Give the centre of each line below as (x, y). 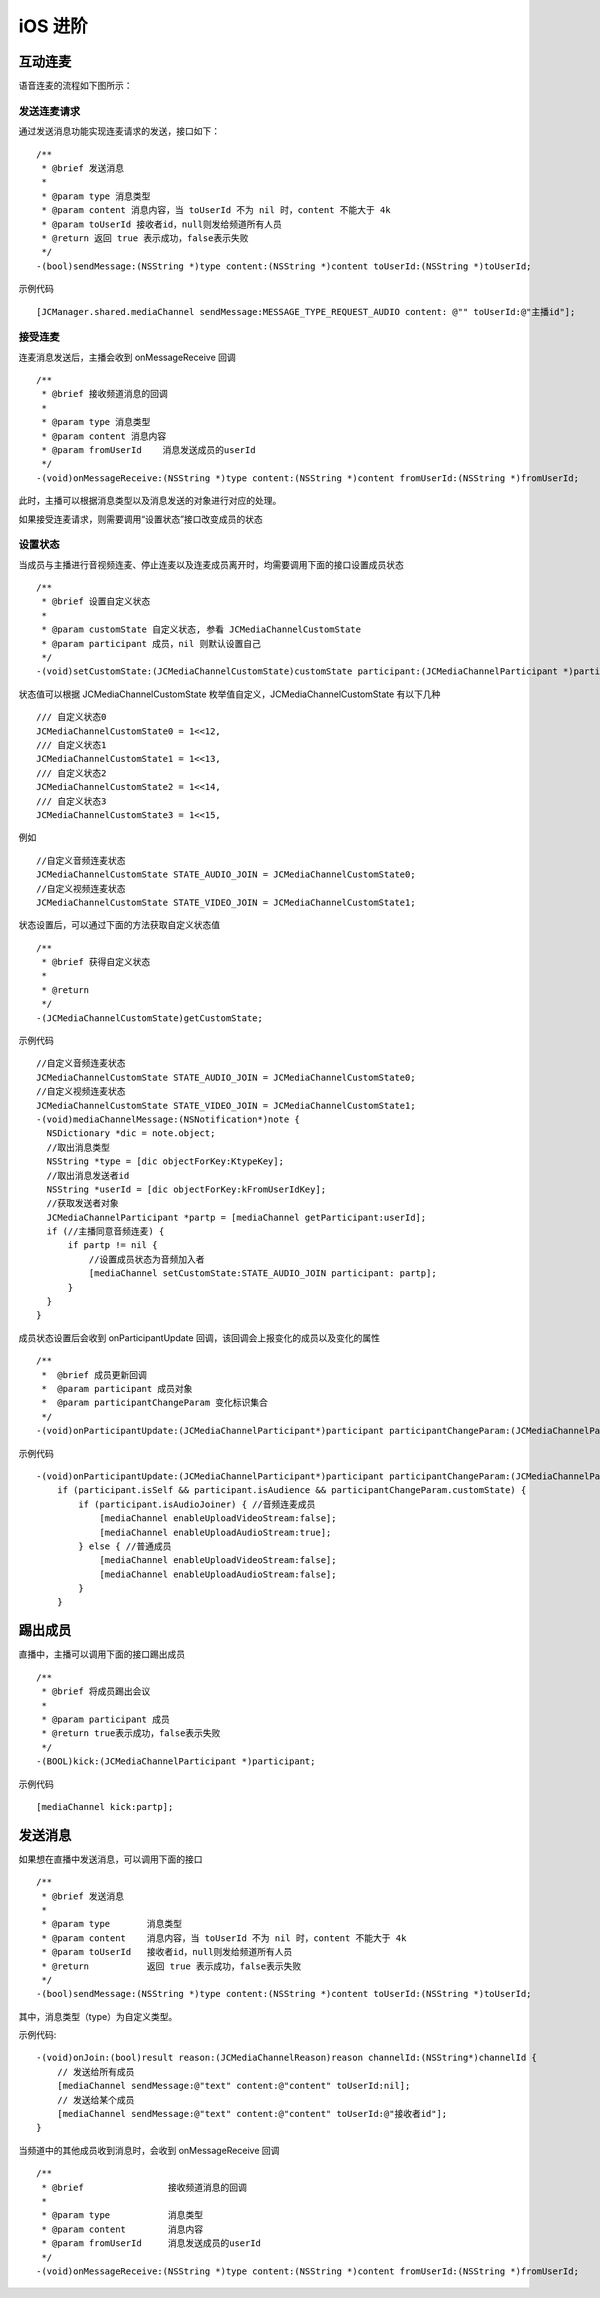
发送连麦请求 (49, 111)
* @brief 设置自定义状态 (96, 601)
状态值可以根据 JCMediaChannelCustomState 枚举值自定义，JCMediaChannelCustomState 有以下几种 (229, 694)
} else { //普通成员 (125, 1546)
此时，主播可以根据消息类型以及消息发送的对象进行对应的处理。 (150, 501)
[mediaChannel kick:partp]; (105, 1806)
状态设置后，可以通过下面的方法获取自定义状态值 (119, 925)
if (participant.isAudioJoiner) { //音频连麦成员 (197, 1504)
